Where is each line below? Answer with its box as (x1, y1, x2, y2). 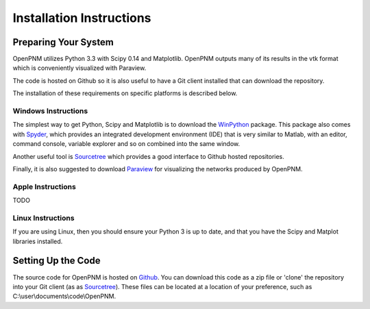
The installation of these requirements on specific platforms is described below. (12, 89, 238, 97)
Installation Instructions (12, 10, 151, 25)
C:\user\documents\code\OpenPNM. (12, 292, 116, 301)
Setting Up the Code (12, 255, 101, 267)
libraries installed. (12, 237, 63, 245)
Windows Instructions (12, 106, 88, 116)
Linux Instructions (12, 213, 75, 223)
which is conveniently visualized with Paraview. (12, 64, 147, 72)
